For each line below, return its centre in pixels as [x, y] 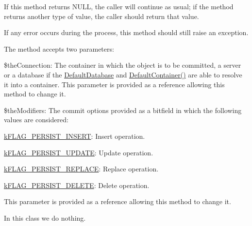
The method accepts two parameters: [59, 48]
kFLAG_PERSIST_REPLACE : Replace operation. [81, 169]
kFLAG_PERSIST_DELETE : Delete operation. [77, 185]
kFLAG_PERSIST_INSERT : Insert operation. [75, 136]
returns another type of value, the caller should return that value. [101, 16]
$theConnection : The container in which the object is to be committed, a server [123, 65]
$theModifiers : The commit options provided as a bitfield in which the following [123, 110]
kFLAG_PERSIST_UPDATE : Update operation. [79, 152]
